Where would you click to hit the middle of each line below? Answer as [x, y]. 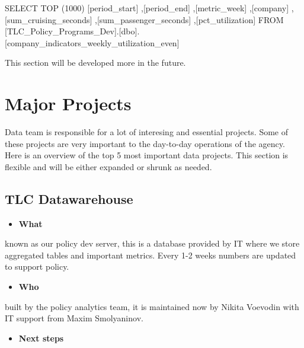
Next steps [41, 338]
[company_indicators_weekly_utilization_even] [92, 42]
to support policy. [37, 266]
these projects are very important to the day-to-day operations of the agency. [145, 143]
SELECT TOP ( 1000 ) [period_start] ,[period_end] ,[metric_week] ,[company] [147, 8]
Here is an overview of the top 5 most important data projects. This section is [147, 155]
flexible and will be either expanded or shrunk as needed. [108, 166]
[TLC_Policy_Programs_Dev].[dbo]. [72, 31]
